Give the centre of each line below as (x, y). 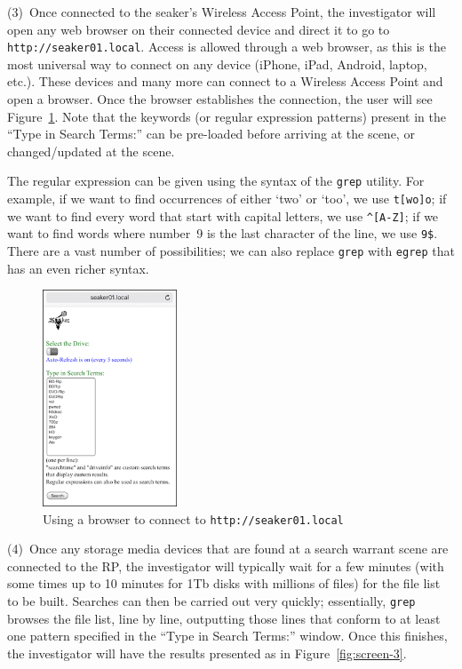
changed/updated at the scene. (91, 151)
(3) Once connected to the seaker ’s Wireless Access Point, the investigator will (222, 12)
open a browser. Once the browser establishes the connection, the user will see (220, 99)
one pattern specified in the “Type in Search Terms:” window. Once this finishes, (227, 636)
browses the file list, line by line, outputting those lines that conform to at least (224, 618)
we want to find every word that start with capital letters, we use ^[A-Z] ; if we (223, 215)
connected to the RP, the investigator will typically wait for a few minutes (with (226, 565)
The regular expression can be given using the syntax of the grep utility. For (216, 181)
